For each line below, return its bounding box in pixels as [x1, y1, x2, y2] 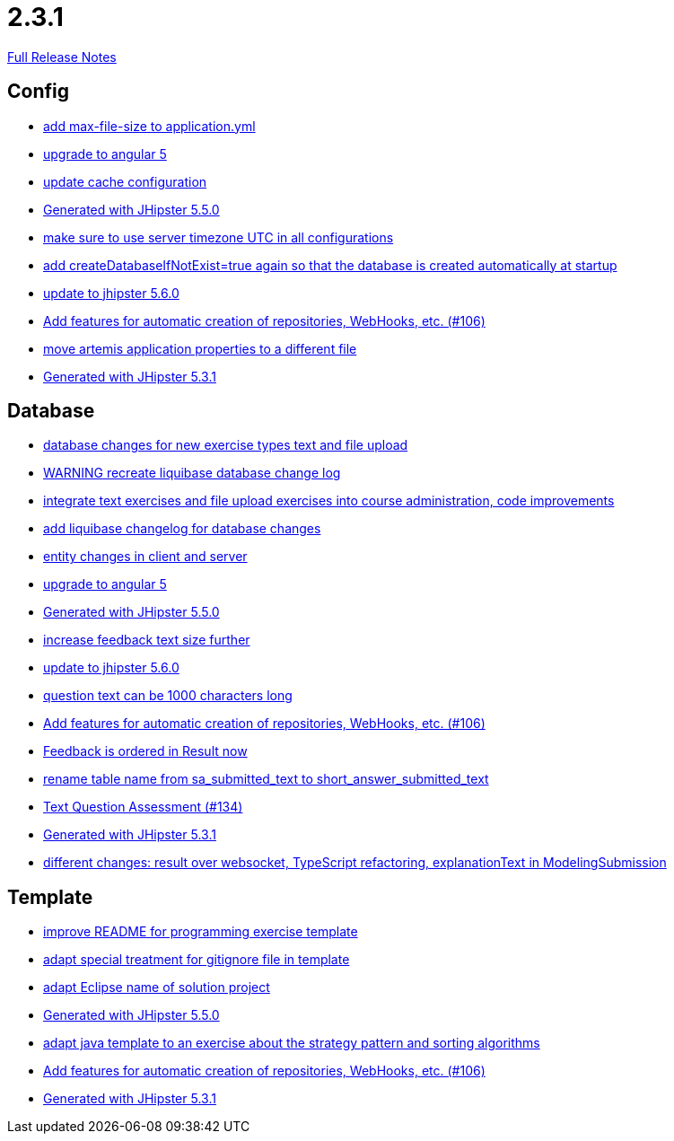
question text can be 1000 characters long [43, 688, 293, 704]
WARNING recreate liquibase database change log [43, 465, 341, 481]
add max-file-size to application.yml [43, 118, 256, 134]
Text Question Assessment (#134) [43, 799, 243, 815]
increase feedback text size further [43, 632, 250, 648]
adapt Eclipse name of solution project [43, 979, 270, 996]
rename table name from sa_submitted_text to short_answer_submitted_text [43, 771, 489, 787]
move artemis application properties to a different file [43, 340, 357, 356]
